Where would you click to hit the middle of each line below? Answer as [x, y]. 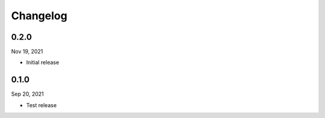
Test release [42, 105]
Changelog [39, 16]
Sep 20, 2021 [28, 94]
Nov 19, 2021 [27, 52]
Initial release [43, 63]
